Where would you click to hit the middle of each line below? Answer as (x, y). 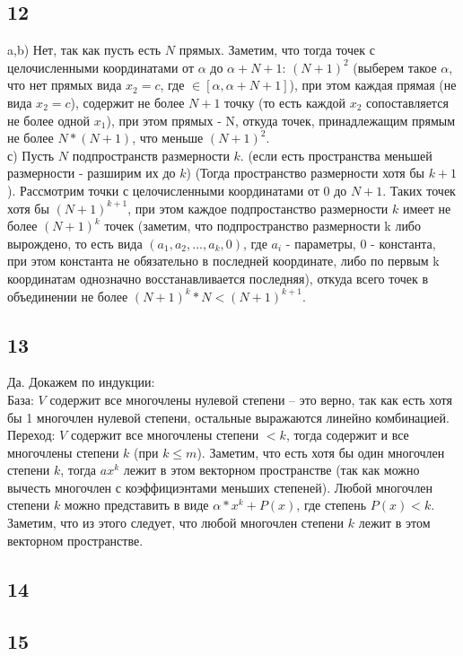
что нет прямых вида (65, 85)
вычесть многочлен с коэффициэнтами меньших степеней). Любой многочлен (220, 487)
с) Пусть (31, 155)
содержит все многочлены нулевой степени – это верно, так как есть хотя (251, 399)
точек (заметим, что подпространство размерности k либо (262, 226)
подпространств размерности (151, 155)
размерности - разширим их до (92, 173)
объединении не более (68, 296)
